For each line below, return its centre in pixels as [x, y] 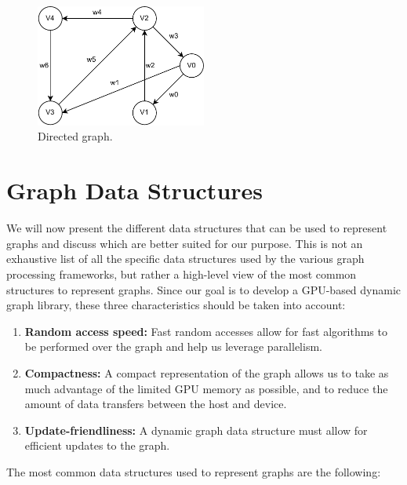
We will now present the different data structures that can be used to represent [197, 228]
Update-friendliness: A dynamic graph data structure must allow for [196, 430]
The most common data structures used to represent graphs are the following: [194, 471]
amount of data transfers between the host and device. [156, 404]
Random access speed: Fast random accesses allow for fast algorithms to [206, 331]
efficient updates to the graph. [97, 445]
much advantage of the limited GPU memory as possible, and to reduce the [206, 388]
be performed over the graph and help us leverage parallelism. [173, 346]
